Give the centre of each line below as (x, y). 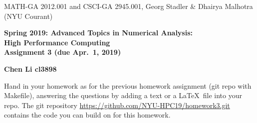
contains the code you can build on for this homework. (87, 115)
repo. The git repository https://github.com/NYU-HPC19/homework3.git (117, 105)
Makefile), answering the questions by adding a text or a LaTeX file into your (123, 95)
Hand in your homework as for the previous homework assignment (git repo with (128, 85)
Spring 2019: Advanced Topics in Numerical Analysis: (99, 33)
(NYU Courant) (28, 16)
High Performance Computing (57, 42)
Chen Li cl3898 (30, 68)
